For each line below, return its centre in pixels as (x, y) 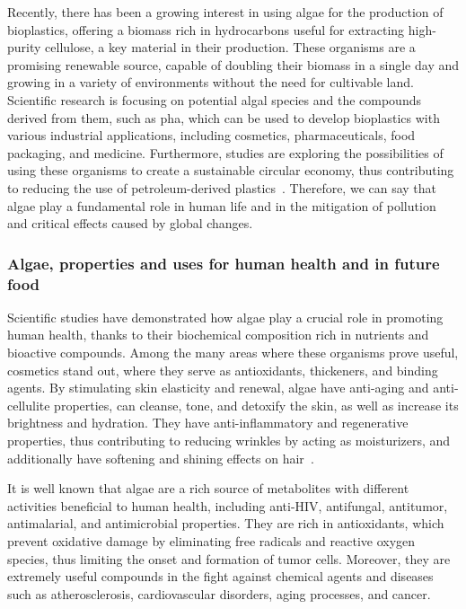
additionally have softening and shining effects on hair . (161, 458)
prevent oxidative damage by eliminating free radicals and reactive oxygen (211, 540)
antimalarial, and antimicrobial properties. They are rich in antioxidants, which (226, 523)
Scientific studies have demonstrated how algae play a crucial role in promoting (225, 317)
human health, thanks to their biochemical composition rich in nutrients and (218, 335)
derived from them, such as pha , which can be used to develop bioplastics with (224, 117)
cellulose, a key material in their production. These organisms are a (230, 47)
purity (24, 47)
